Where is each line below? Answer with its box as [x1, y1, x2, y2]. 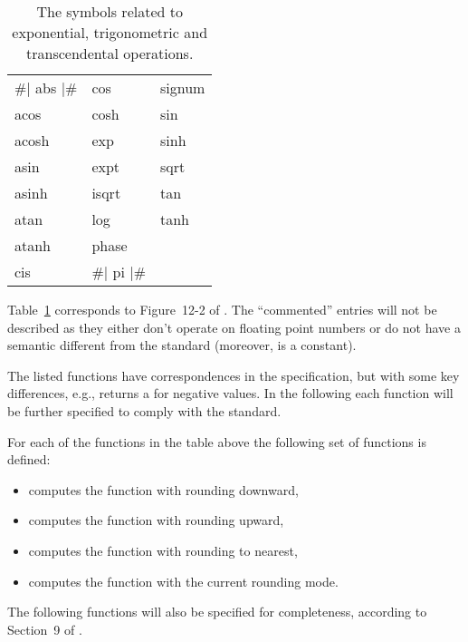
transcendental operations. [26, 43, 194, 63]
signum [159, 77, 205, 98]
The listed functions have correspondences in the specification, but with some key [7, 365, 460, 384]
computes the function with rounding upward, [28, 511, 284, 530]
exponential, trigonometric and [12, 22, 208, 43]
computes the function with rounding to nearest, [28, 540, 298, 559]
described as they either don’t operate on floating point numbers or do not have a [7, 317, 461, 336]
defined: [7, 450, 51, 469]
